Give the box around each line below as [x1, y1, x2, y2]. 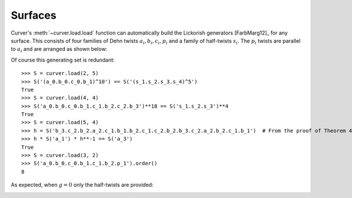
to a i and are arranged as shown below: [11, 46, 108, 54]
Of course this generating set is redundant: [11, 56, 115, 63]
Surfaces [11, 9, 57, 22]
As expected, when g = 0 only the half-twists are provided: [11, 182, 154, 189]
